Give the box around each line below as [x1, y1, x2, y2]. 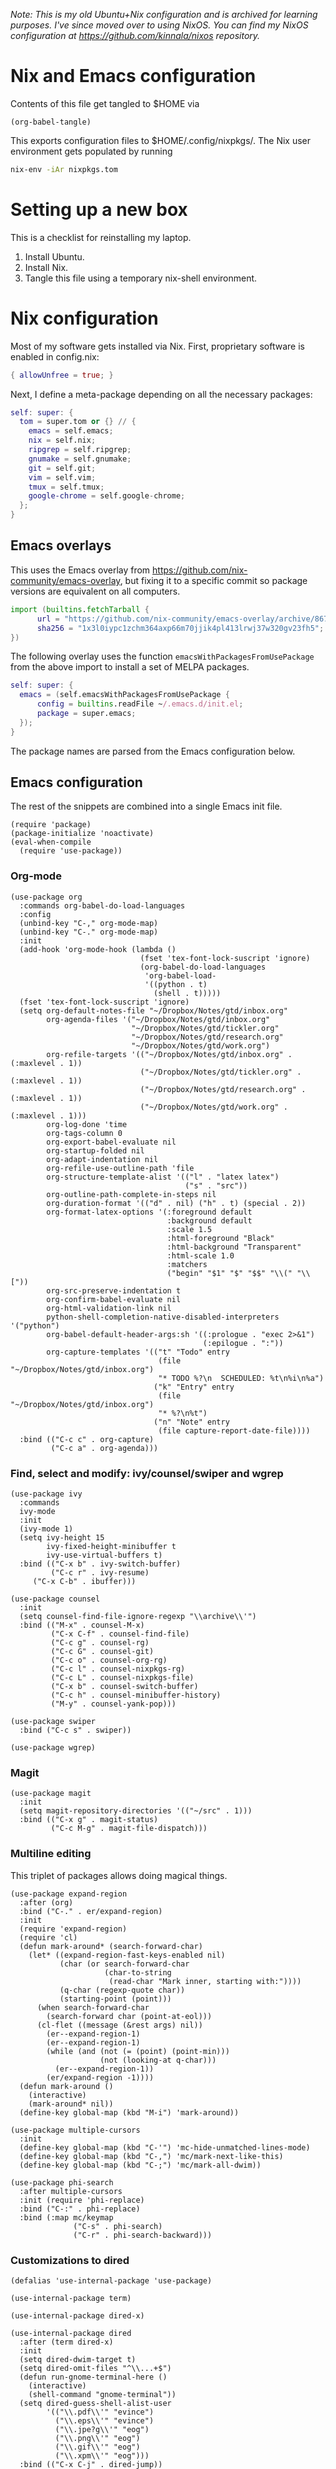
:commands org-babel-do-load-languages [19, 900, 186, 911]
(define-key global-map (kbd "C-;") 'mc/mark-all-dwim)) [19, 2160, 262, 2170]
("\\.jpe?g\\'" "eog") [54, 2424, 150, 2434]
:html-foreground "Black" [166, 1233, 275, 1243]
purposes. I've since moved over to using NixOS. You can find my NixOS [10, 19, 309, 31]
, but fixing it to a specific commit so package [119, 574, 308, 586]
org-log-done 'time [46, 1119, 128, 1129]
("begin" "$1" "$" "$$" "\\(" [166, 1268, 293, 1278]
